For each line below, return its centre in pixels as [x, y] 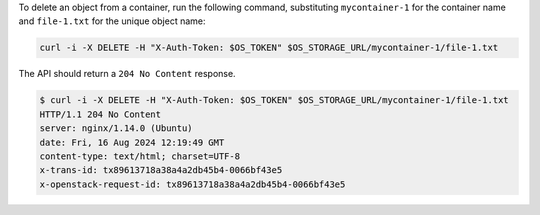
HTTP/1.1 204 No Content [100, 114]
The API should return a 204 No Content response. [127, 74]
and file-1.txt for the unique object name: [112, 21]
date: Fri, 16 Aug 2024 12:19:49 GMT [132, 142]
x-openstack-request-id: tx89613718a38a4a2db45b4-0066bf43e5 [192, 184]
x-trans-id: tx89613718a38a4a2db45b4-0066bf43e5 [161, 170]
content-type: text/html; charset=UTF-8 [139, 156]
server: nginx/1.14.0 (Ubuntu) [116, 128]
